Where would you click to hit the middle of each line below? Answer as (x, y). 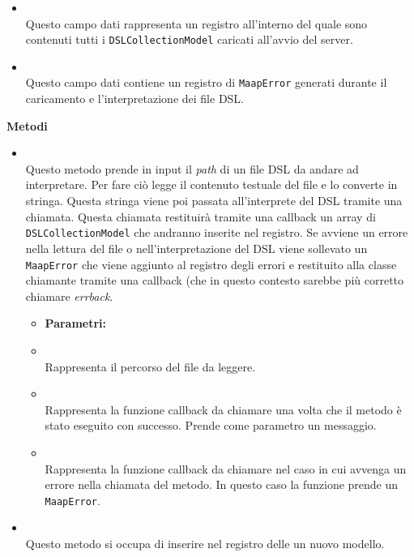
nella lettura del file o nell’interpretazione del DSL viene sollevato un (196, 248)
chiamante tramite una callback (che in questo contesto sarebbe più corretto (215, 280)
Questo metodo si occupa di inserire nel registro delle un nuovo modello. (205, 543)
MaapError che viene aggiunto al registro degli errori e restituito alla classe (211, 264)
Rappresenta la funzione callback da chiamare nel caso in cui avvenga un (226, 468)
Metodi (27, 125)
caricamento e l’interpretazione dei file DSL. (135, 99)
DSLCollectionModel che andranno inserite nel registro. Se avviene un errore (217, 232)
